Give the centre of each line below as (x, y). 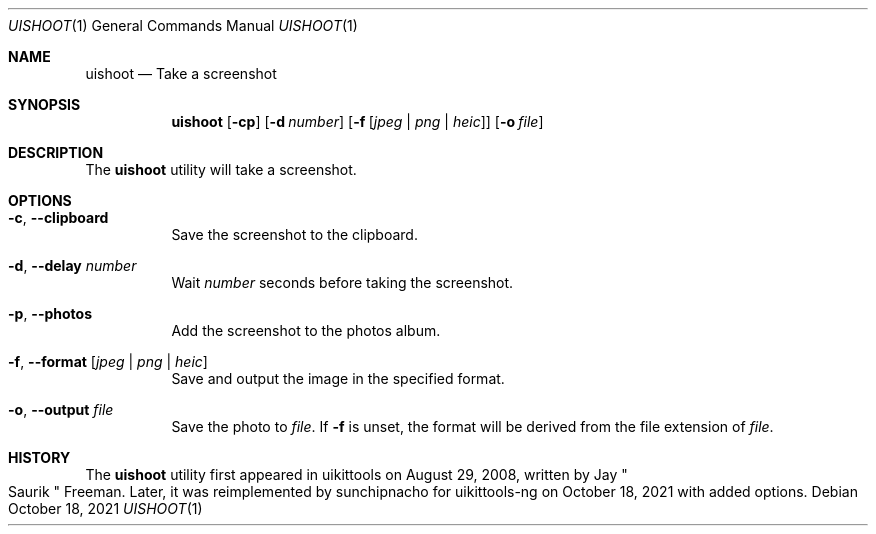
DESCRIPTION (56, 152)
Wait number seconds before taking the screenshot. (342, 282)
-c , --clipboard (58, 217)
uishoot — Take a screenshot (181, 73)
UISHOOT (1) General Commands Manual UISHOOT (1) (183, 25)
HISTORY (39, 457)
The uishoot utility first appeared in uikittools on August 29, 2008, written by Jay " (356, 474)
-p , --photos (50, 313)
